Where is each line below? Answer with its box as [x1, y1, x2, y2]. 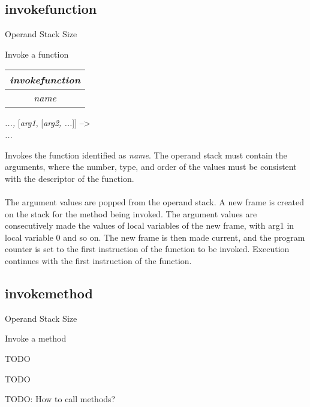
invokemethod [5, 283, 93, 302]
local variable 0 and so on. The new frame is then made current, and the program [5, 231, 305, 243]
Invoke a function [5, 47, 69, 60]
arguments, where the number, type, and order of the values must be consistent [5, 160, 297, 173]
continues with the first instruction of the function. [5, 254, 192, 267]
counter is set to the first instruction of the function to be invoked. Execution [5, 243, 290, 255]
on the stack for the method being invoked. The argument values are [5, 207, 257, 220]
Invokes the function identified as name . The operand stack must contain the [5, 148, 287, 161]
